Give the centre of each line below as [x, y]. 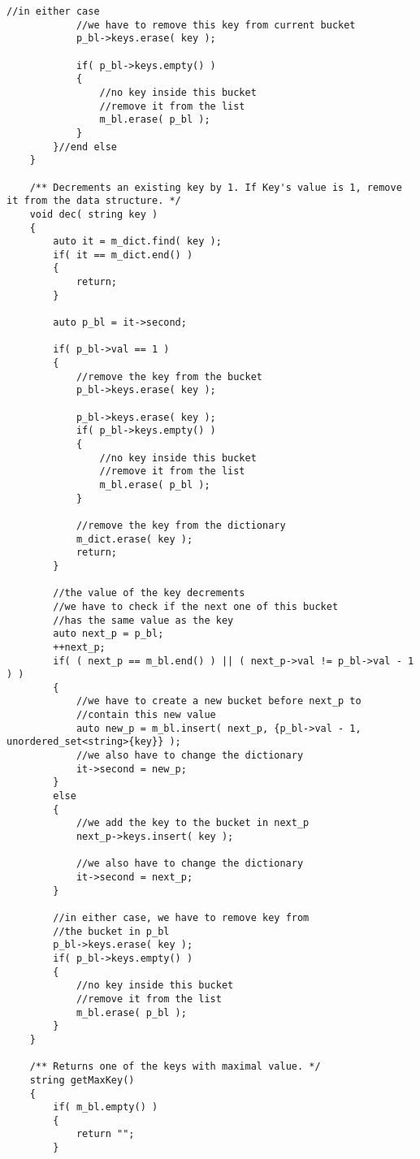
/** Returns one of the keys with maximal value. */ [175, 1067]
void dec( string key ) [94, 214]
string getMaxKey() [82, 1080]
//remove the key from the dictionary [181, 525]
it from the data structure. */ [94, 201]
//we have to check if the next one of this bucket [196, 606]
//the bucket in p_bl [111, 931]
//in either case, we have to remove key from [181, 917]
